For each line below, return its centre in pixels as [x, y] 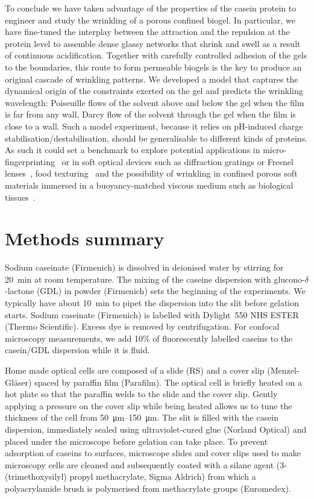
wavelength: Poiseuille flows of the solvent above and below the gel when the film [155, 102]
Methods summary [85, 238]
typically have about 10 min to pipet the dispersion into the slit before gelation [152, 303]
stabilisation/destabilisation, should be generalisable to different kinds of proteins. [156, 138]
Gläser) [18, 382]
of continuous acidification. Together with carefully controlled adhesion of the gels [156, 55]
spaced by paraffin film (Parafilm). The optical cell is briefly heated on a [168, 382]
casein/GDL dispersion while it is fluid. [77, 350]
